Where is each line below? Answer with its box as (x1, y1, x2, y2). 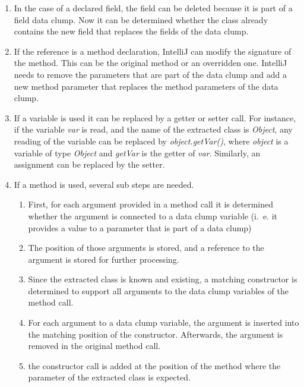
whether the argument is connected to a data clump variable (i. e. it (28, 209, 277, 222)
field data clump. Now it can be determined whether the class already (14, 13, 268, 26)
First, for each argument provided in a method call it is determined (28, 198, 273, 210)
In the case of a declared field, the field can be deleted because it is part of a (14, 2, 293, 14)
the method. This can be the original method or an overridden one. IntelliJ (14, 56, 287, 69)
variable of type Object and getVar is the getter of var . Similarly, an (14, 146, 261, 159)
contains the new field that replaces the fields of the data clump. (14, 25, 249, 37)
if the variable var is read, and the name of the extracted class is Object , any (14, 123, 293, 136)
